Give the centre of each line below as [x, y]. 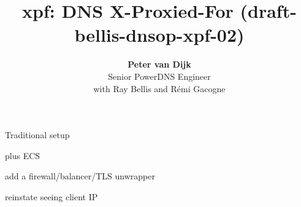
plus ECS [23, 155]
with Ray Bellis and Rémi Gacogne [159, 88]
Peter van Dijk [159, 64]
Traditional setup [37, 135]
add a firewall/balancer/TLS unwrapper [80, 176]
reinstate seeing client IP [51, 196]
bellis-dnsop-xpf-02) [159, 35]
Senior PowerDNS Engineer [159, 76]
